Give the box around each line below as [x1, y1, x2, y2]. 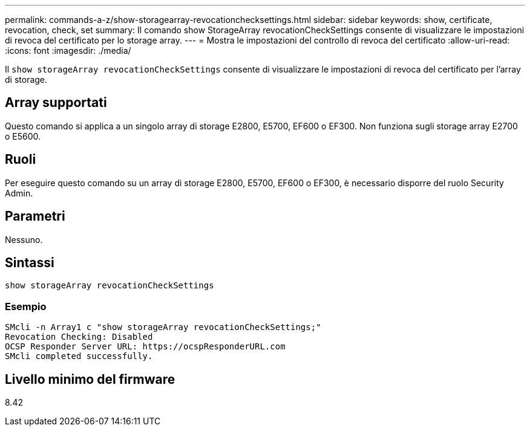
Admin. [5, 187, 33, 198]
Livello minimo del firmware [5, 371, 175, 387]
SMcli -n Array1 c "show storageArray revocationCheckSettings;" [5, 322, 321, 332]
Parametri [5, 209, 65, 224]
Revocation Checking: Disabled [5, 332, 153, 342]
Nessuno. [5, 234, 43, 245]
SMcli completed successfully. [5, 351, 153, 361]
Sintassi [5, 254, 54, 270]
